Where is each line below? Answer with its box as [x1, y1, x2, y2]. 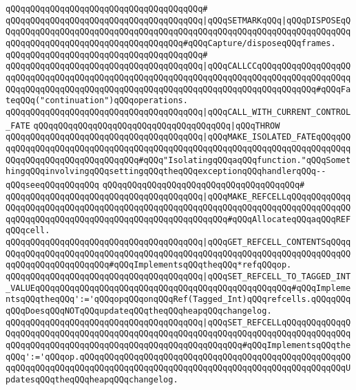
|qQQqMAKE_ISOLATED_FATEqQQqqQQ [202, 132, 351, 142]
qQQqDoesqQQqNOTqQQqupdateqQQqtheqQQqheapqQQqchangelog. [6, 306, 272, 316]
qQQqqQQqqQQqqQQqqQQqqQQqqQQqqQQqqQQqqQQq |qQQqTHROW [33, 120, 280, 131]
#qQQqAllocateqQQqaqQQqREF [227, 214, 351, 224]
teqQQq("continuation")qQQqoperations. [6, 96, 188, 106]
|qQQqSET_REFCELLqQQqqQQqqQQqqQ [202, 317, 351, 327]
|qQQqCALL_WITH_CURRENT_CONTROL [202, 107, 351, 117]
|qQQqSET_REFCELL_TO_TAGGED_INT [202, 272, 351, 282]
